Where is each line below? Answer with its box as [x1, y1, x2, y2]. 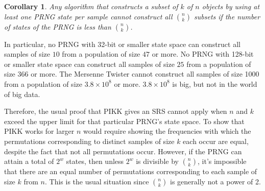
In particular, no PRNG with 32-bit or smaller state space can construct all [4, 38, 240, 49]
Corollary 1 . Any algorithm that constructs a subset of [4, 1, 178, 11]
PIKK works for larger [4, 126, 75, 136]
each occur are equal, [183, 135, 249, 146]
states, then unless [66, 156, 124, 166]
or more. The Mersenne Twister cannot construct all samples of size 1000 [31, 68, 259, 79]
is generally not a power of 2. [170, 176, 261, 186]
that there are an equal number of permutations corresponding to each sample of [4, 166, 257, 177]
